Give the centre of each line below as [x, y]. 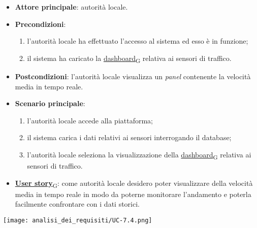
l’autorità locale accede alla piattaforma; [90, 120]
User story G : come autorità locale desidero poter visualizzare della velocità [134, 183]
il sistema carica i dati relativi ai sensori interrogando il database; [129, 137]
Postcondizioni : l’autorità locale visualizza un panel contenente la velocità [133, 76]
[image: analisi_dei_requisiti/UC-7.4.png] [78, 220]
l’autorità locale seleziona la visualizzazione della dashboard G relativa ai [139, 155]
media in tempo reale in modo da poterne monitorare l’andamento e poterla [133, 194]
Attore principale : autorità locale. [71, 7]
